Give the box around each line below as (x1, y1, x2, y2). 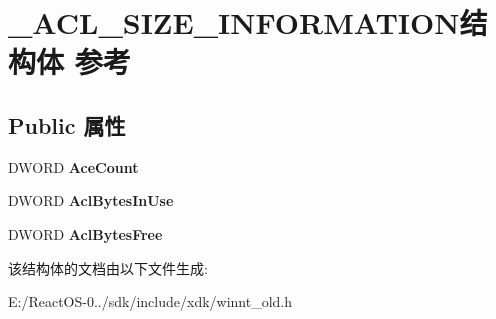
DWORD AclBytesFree (8, 223, 163, 244)
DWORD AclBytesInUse (8, 190, 174, 211)
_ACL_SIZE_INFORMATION (8, 2, 460, 43)
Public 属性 (8, 109, 126, 140)
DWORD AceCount (8, 156, 139, 177)
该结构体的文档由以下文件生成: (8, 257, 208, 278)
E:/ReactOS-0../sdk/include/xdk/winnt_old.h (8, 291, 293, 312)
